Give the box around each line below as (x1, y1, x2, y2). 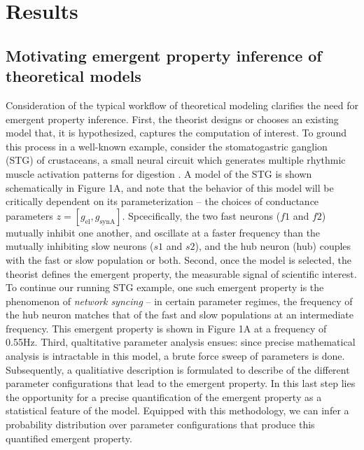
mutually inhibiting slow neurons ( (6, 239, 154, 253)
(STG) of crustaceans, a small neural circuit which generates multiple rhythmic (6, 153, 346, 167)
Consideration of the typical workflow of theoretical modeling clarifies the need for (6, 97, 358, 112)
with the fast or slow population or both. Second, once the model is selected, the (6, 252, 351, 267)
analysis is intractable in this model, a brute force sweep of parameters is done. (6, 349, 345, 363)
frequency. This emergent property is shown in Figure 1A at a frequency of (6, 321, 327, 335)
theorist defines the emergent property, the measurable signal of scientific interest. (6, 266, 357, 281)
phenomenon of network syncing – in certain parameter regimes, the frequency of (6, 293, 353, 308)
